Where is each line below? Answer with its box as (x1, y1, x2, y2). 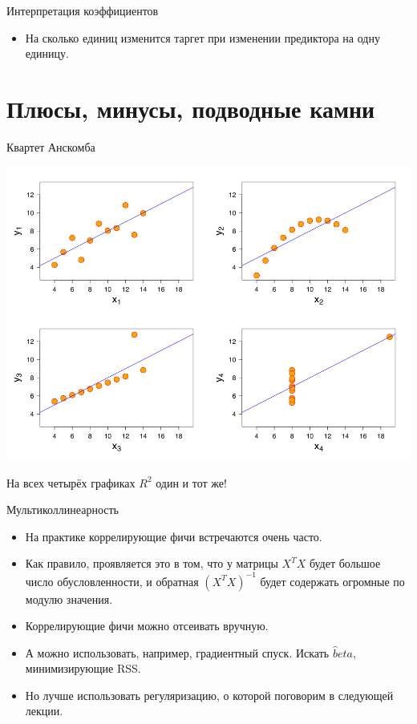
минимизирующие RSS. (25, 660, 141, 677)
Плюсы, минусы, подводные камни (6, 91, 375, 124)
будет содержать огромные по (260, 572, 405, 589)
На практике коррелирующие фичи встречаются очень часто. (25, 528, 322, 544)
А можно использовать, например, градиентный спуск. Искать (25, 644, 330, 661)
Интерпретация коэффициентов (6, 2, 159, 18)
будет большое (309, 555, 381, 572)
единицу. (25, 45, 69, 62)
